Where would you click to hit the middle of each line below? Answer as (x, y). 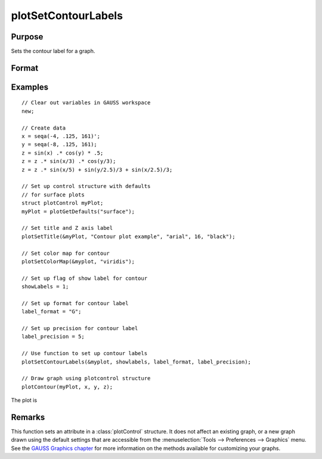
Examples (30, 87)
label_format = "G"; (52, 312)
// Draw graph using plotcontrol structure (86, 378)
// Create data (44, 128)
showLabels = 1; (45, 287)
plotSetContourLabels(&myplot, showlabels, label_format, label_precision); (137, 362)
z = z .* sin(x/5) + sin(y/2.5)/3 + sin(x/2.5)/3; (97, 170)
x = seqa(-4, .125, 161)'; (61, 136)
